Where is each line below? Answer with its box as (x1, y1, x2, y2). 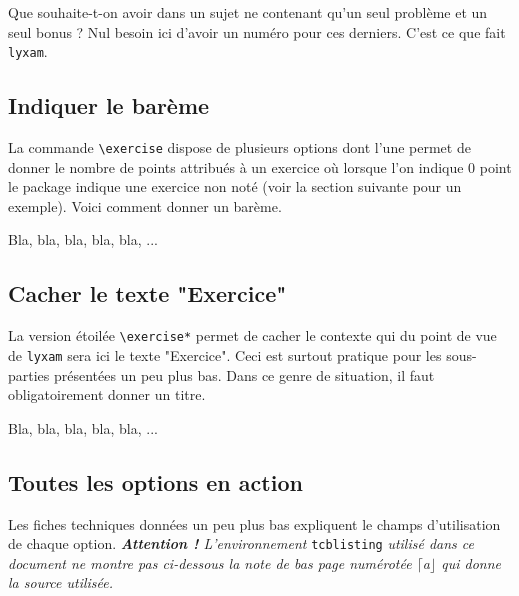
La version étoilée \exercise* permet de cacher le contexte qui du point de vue (8, 325, 497, 346)
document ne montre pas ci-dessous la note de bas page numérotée (8, 552, 412, 573)
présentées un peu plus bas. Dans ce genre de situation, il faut (54, 364, 435, 385)
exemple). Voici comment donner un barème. (8, 195, 282, 216)
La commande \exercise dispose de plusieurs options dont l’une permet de (8, 137, 471, 158)
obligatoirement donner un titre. (8, 384, 206, 405)
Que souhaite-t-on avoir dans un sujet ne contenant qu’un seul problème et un (8, 2, 488, 22)
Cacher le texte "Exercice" (8, 278, 287, 309)
